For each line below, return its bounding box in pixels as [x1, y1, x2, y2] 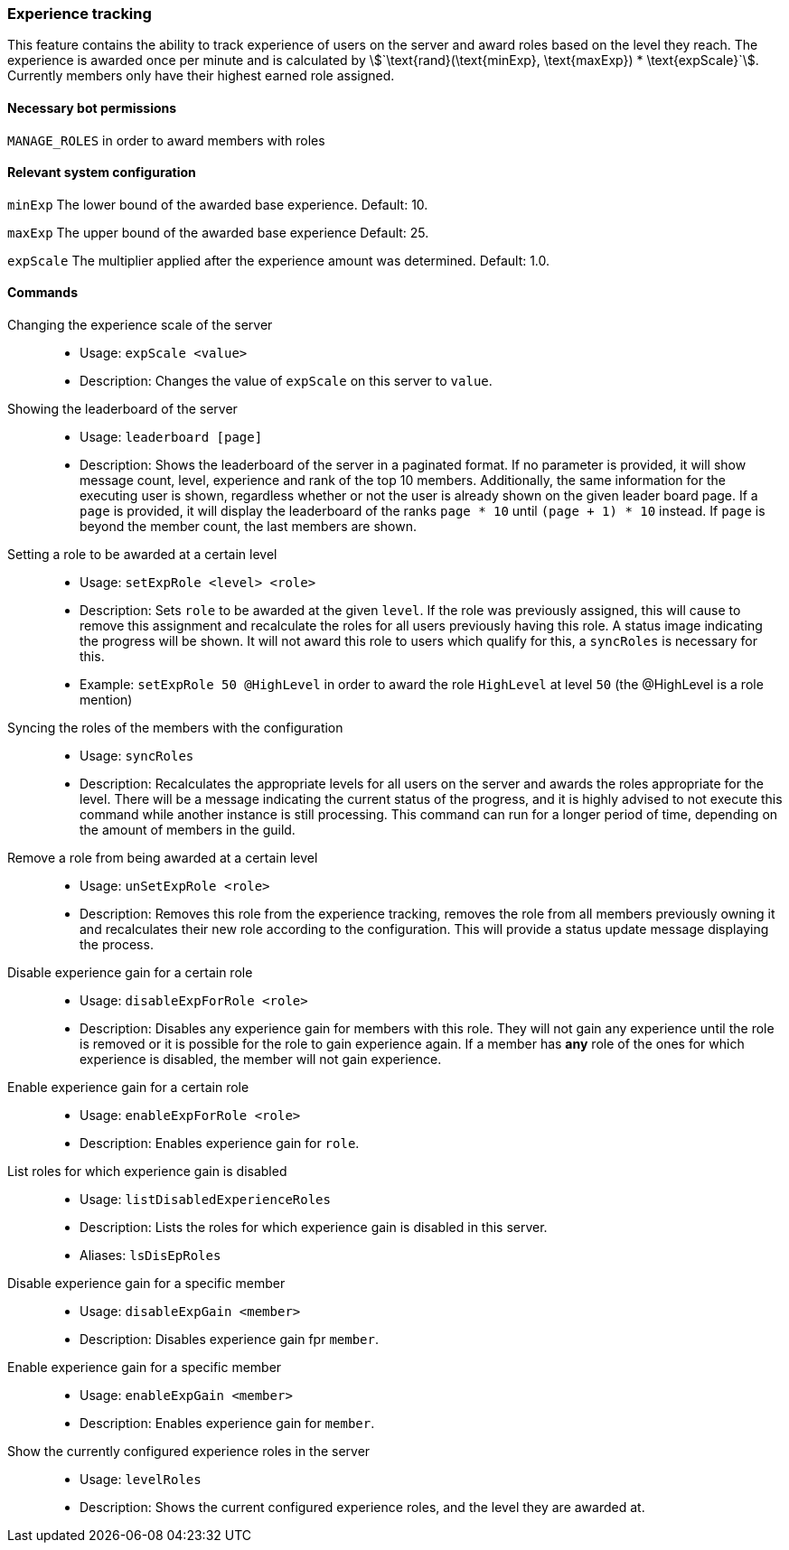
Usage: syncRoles [80, 748, 194, 764]
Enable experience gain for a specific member [7, 1359, 282, 1376]
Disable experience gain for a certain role [7, 965, 253, 981]
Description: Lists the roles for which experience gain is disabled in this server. [80, 1219, 548, 1236]
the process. [80, 937, 154, 953]
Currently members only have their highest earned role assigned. [7, 68, 395, 84]
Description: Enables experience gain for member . [80, 1415, 375, 1432]
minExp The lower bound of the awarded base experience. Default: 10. [7, 196, 428, 212]
